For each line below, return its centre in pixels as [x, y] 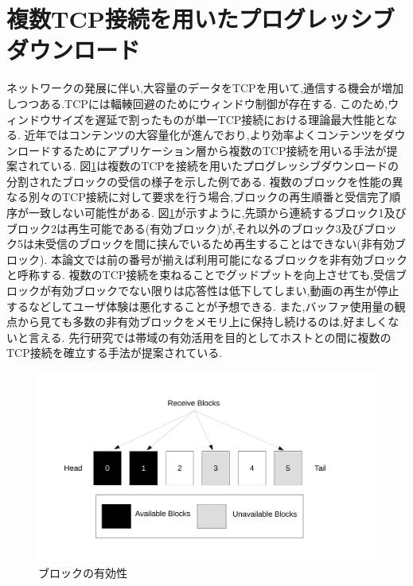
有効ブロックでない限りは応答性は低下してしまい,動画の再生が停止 [225, 291]
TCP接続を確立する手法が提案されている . [115, 353]
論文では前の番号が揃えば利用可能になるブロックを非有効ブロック [234, 259]
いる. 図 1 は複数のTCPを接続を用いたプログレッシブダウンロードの [224, 166]
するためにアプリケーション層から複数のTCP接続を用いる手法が [218, 150]
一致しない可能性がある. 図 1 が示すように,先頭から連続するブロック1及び [217, 213]
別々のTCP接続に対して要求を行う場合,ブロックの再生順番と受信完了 [209, 197]
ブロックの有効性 [83, 572]
